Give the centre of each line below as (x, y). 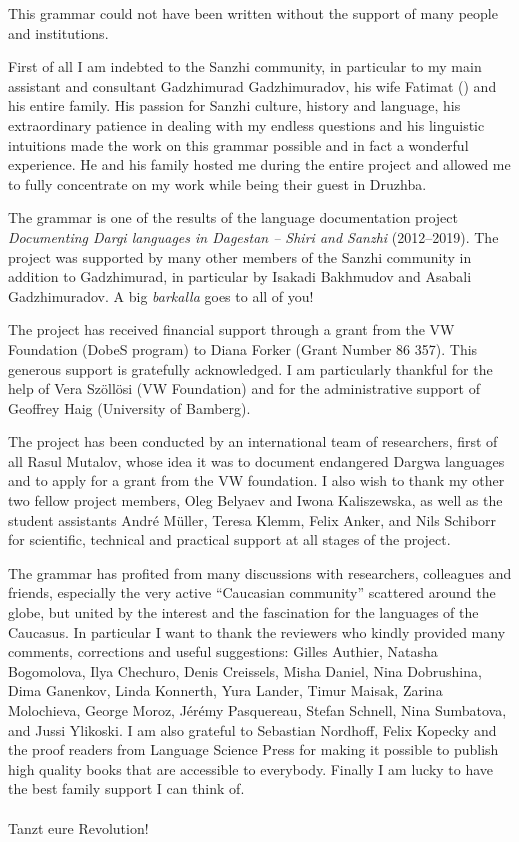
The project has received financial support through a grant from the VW (231, 329)
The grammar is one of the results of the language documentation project (233, 217)
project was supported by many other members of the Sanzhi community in (240, 256)
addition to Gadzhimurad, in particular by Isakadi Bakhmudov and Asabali (240, 276)
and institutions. (58, 32)
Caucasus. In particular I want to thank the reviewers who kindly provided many (257, 631)
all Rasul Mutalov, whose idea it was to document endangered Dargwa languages (256, 460)
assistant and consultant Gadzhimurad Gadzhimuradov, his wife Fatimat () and (252, 85)
